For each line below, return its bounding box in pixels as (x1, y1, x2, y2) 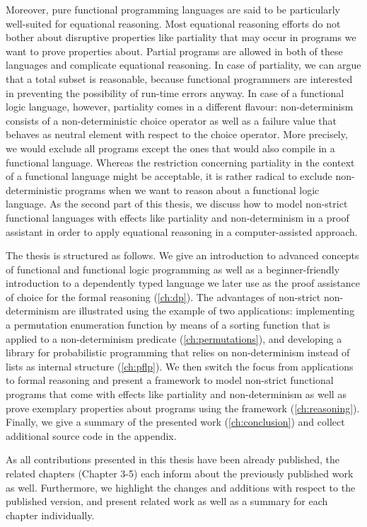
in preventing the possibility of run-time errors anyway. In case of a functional (6, 85, 344, 100)
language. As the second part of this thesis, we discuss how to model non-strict (6, 196, 348, 211)
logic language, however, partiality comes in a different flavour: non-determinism (6, 99, 354, 114)
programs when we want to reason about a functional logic (65, 182, 320, 197)
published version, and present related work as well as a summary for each (6, 494, 328, 509)
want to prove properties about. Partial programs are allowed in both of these (6, 43, 343, 58)
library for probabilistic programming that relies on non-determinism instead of (6, 345, 350, 360)
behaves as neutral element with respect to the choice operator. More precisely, (6, 127, 348, 142)
